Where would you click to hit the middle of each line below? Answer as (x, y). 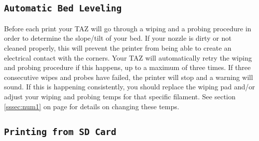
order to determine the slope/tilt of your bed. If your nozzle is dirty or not (118, 38)
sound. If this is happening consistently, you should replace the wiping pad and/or (129, 87)
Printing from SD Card (60, 132)
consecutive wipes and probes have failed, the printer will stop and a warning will (129, 77)
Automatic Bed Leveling (63, 8)
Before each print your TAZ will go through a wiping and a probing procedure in (128, 28)
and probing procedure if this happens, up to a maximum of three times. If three (128, 67)
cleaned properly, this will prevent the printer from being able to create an (118, 47)
